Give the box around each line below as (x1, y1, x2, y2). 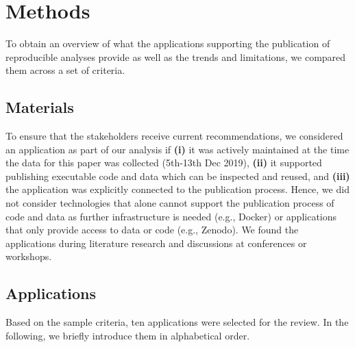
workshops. (5, 249, 52, 264)
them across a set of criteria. (5, 63, 125, 77)
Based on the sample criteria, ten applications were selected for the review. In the (5, 315, 349, 329)
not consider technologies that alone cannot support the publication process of (5, 196, 334, 210)
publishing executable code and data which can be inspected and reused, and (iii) (5, 168, 350, 183)
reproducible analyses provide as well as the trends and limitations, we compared (5, 49, 346, 64)
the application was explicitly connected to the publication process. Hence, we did (5, 182, 350, 196)
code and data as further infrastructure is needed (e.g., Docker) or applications (5, 209, 337, 223)
